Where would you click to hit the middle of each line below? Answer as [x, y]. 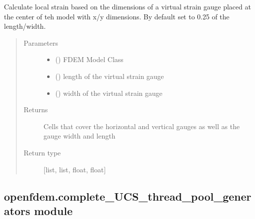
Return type [42, 152]
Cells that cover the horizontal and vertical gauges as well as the [141, 126]
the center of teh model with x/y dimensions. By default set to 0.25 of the [117, 16]
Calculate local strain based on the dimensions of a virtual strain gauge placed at [127, 6]
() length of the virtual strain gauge [110, 76]
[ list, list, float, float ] [75, 169]
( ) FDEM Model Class [89, 59]
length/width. [25, 26]
